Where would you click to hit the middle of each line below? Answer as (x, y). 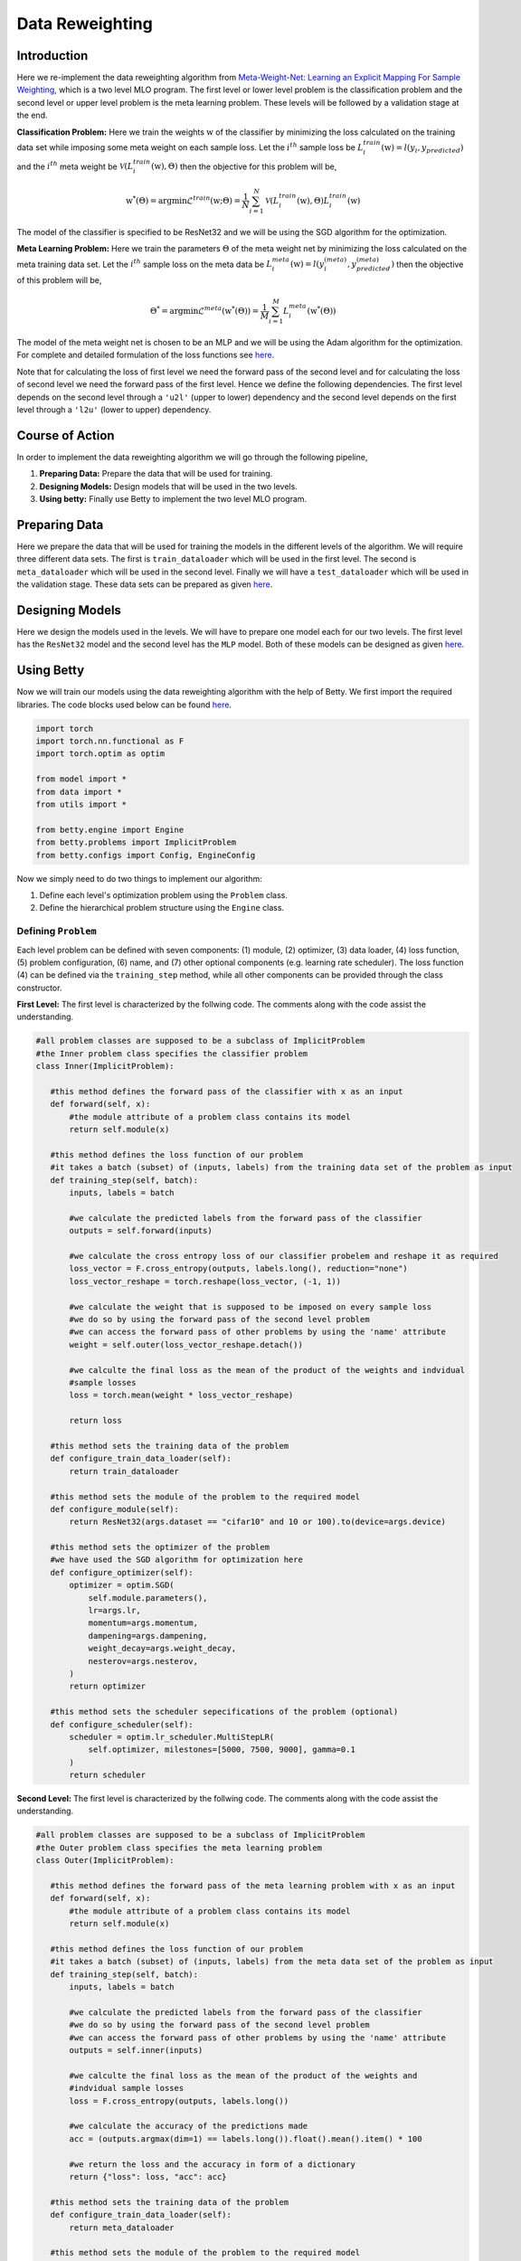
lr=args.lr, (115, 1611)
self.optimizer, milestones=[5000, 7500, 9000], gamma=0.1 (222, 1750)
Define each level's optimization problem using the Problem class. (164, 894)
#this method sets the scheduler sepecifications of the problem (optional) (224, 1712)
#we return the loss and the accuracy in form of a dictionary (213, 2164)
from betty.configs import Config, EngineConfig (146, 855)
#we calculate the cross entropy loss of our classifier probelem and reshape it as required (284, 1256)
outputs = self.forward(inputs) (141, 1231)
